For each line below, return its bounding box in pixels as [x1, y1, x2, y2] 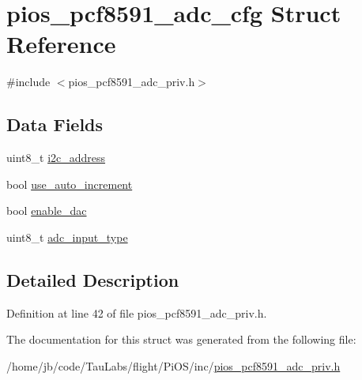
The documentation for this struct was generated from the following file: [6, 331, 356, 348]
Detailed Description [6, 267, 179, 292]
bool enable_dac [6, 202, 87, 219]
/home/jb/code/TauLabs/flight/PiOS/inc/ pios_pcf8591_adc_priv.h [6, 357, 341, 374]
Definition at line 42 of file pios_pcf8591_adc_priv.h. [6, 304, 267, 321]
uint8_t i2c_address [6, 149, 106, 166]
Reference [6, 28, 116, 60]
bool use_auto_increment [6, 175, 133, 192]
